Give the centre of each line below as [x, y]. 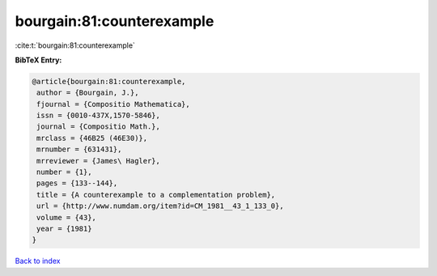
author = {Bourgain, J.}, [88, 93]
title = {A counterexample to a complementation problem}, [156, 195]
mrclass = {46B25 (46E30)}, [92, 138]
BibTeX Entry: [38, 60]
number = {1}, [64, 172]
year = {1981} [64, 229]
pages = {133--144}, [77, 183]
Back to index [38, 261]
